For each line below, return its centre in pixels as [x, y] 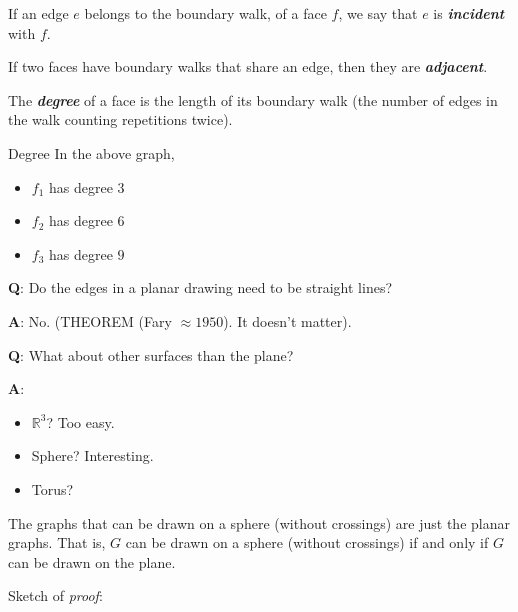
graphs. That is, [57, 542]
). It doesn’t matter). [287, 320]
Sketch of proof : [55, 595]
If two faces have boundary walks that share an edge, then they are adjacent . [248, 66]
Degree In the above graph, [91, 152]
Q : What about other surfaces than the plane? [151, 354]
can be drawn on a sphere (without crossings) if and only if [307, 542]
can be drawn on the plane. [92, 561]
